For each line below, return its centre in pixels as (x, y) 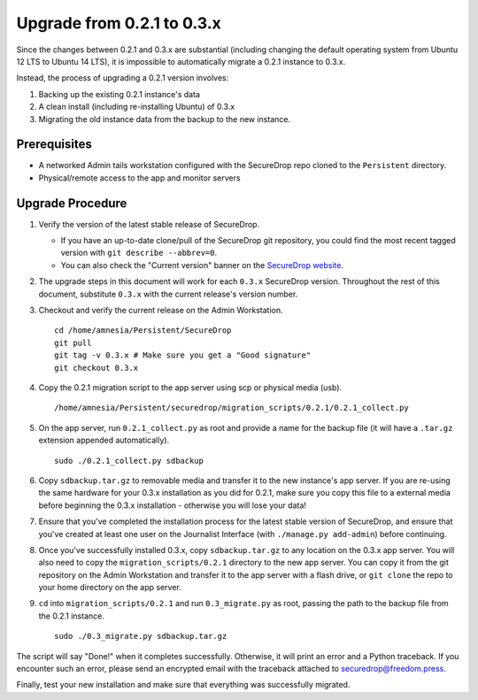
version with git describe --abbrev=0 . (139, 253)
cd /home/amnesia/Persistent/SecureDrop (143, 331)
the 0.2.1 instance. (72, 616)
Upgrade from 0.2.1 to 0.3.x (119, 23)
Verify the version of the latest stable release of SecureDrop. (149, 224)
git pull (73, 342)
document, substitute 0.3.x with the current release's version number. (168, 294)
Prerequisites (54, 145)
